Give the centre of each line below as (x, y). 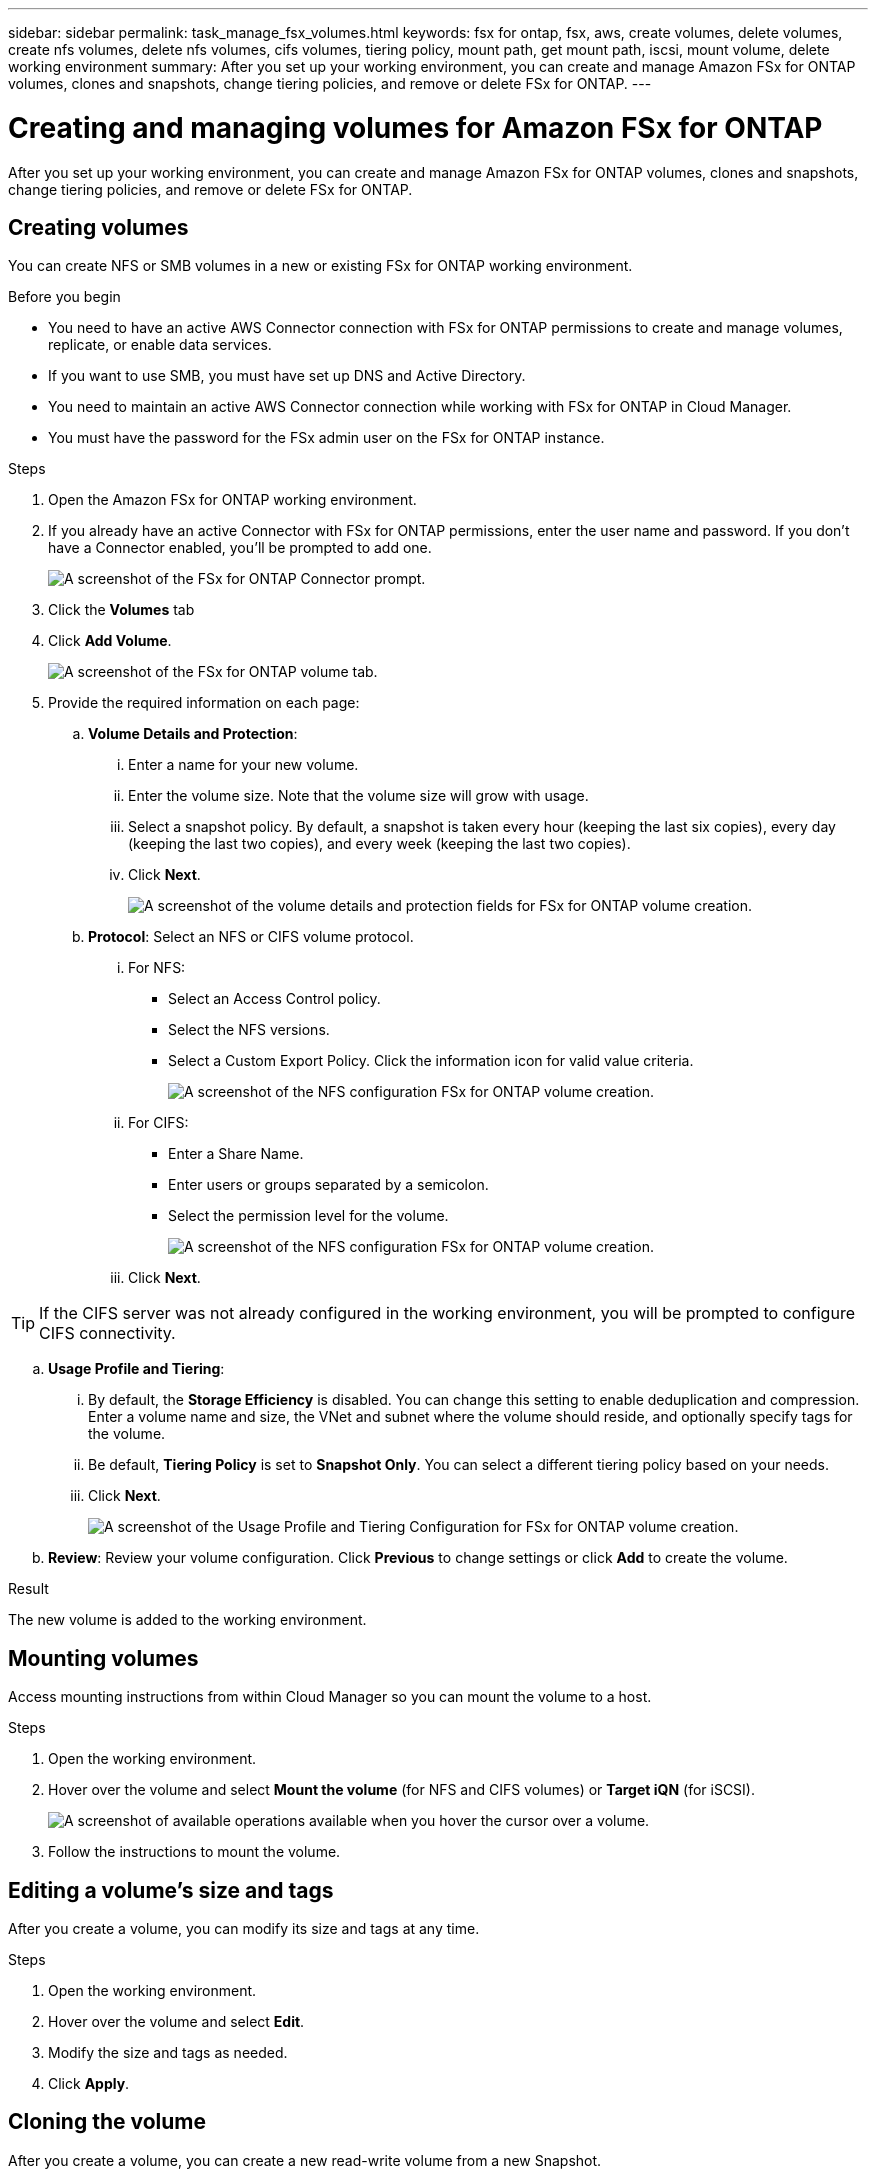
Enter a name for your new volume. (243, 765)
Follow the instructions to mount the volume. (194, 1852)
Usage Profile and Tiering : (136, 1369)
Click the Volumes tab (121, 610)
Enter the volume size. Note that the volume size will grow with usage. (358, 796)
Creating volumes (98, 227)
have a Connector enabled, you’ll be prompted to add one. (240, 548)
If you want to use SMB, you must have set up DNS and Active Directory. (287, 376)
